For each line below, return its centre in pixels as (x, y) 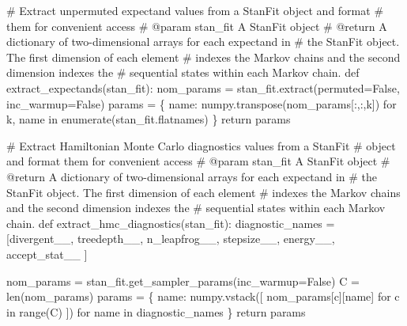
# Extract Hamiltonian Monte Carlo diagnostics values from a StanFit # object (201, 145)
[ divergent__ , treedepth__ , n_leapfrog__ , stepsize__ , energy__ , (171, 239)
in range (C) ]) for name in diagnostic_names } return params (156, 311)
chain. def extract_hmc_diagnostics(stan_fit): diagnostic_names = (171, 223)
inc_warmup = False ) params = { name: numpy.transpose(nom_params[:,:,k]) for (202, 103)
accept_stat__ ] (47, 254)
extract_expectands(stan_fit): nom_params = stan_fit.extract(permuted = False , (203, 87)
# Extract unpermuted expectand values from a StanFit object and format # (195, 10)
